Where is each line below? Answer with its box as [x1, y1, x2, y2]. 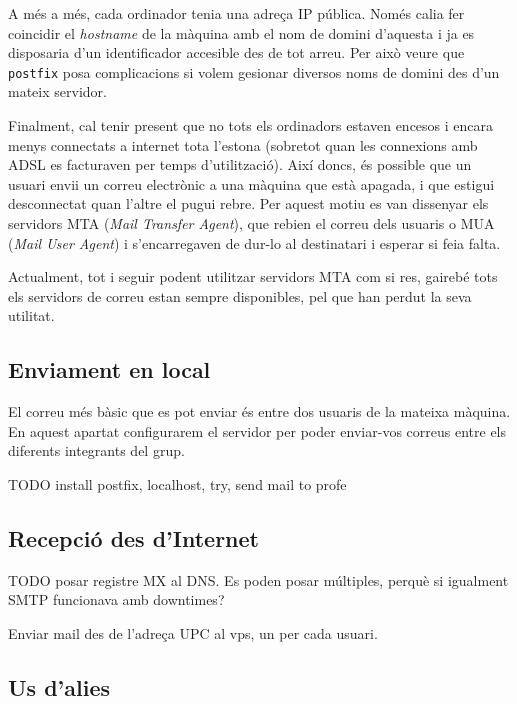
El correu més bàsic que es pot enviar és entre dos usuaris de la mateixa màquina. [8, 401, 511, 422]
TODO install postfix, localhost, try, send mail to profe [8, 473, 347, 494]
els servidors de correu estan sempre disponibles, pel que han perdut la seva [8, 285, 472, 306]
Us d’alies [8, 671, 111, 702]
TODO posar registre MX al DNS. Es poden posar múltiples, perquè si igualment [8, 569, 509, 590]
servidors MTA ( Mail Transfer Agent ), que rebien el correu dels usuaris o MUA [8, 213, 495, 233]
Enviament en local [8, 354, 211, 385]
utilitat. [8, 305, 55, 326]
